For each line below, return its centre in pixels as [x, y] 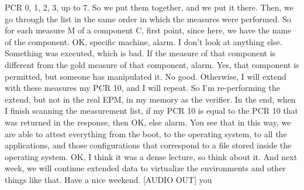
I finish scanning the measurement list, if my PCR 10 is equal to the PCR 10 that [152, 111]
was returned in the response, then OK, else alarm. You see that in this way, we [148, 122]
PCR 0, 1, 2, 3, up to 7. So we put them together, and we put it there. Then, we [149, 7]
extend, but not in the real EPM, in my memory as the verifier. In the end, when [150, 99]
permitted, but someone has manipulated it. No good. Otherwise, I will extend [146, 76]
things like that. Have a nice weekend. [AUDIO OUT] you [108, 179]
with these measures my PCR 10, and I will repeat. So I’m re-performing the [142, 88]
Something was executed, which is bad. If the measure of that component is [140, 53]
